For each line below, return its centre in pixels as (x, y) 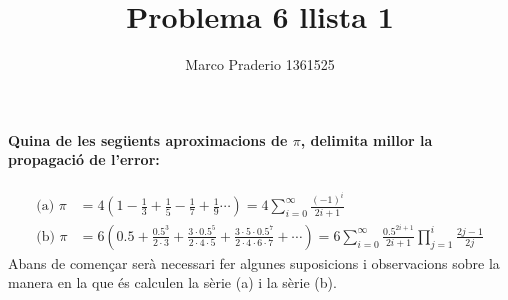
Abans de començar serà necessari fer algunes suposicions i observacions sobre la (254, 262)
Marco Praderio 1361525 (260, 64)
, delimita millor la (366, 139)
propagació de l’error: (84, 159)
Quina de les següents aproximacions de (148, 139)
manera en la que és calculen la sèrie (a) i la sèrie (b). (172, 282)
